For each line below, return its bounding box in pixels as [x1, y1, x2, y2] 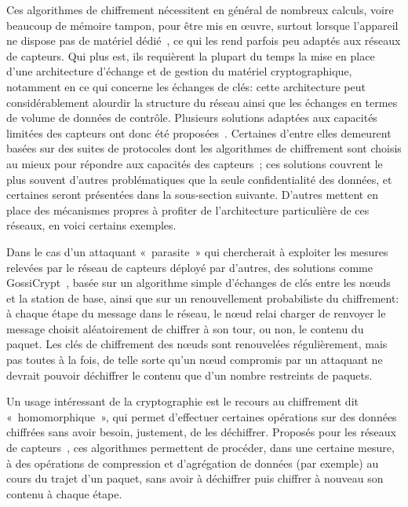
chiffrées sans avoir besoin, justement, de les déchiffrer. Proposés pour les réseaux [6, 424, 397, 440]
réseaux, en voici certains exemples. [6, 217, 177, 233]
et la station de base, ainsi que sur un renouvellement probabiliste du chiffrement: [6, 289, 399, 306]
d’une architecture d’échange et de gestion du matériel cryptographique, [6, 63, 352, 79]
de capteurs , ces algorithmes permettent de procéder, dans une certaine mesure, [6, 439, 395, 456]
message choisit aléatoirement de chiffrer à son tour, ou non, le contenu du [6, 320, 364, 336]
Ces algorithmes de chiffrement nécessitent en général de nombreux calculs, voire [6, 2, 394, 17]
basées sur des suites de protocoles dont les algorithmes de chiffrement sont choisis [6, 140, 402, 156]
